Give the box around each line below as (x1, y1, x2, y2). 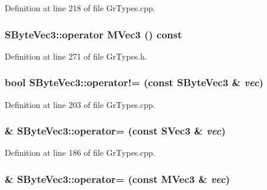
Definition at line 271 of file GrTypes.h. (5, 50, 147, 62)
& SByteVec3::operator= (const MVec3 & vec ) (5, 171, 230, 186)
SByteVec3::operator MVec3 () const (5, 27, 182, 41)
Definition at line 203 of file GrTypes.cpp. (5, 98, 155, 110)
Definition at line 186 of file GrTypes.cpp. (5, 146, 155, 159)
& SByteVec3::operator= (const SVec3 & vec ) (5, 123, 226, 138)
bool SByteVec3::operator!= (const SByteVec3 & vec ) (5, 75, 263, 90)
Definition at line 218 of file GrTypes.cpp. (5, 2, 155, 14)
